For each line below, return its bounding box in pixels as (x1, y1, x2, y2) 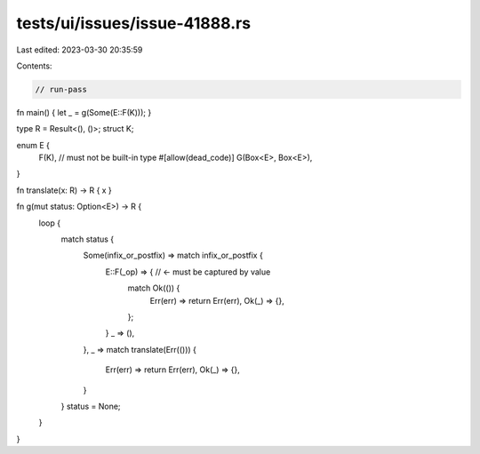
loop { (38, 218, 61, 228)
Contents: (16, 60, 52, 71)
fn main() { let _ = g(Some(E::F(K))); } (16, 107, 152, 117)
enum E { (16, 139, 51, 150)
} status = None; (60, 401, 121, 411)
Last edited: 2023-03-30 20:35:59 (16, 44, 143, 55)
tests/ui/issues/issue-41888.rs (16, 13, 252, 33)
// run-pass (35, 84, 88, 94)
